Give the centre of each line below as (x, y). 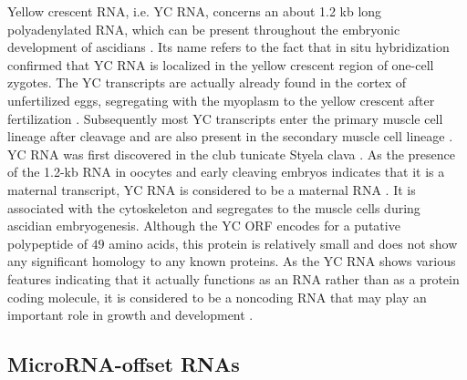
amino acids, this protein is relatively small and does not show (283, 243)
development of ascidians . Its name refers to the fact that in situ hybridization (228, 47)
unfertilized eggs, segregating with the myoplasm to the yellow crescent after (221, 100)
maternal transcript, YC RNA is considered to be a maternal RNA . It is (212, 189)
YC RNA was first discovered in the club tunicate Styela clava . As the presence (232, 154)
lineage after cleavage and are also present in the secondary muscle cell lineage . (230, 136)
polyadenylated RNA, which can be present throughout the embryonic (204, 29)
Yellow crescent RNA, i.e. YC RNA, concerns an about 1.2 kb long (195, 11)
